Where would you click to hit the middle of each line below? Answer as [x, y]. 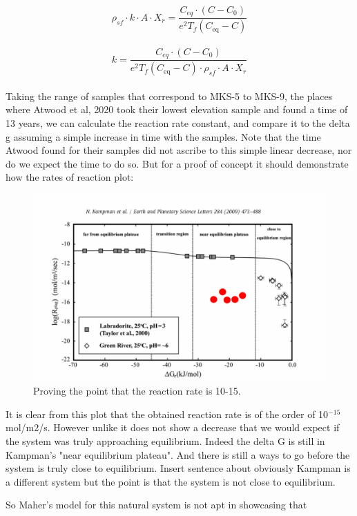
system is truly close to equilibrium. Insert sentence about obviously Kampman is [178, 468]
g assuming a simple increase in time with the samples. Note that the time [163, 136]
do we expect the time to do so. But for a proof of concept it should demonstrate [177, 163]
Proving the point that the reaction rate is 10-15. [137, 391]
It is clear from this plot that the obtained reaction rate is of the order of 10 [167, 414]
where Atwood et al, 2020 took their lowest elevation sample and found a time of [177, 109]
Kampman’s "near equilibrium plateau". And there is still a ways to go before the [178, 454]
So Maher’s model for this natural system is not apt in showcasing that [156, 505]
